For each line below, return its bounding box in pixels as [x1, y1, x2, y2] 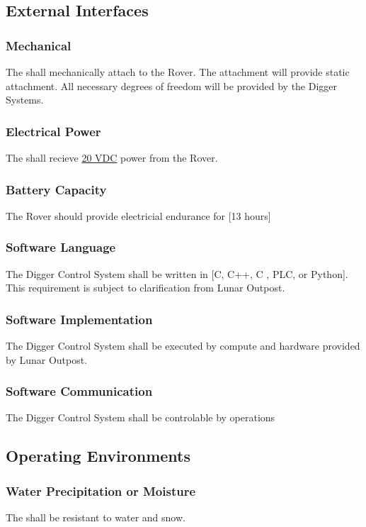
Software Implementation [6, 310, 153, 328]
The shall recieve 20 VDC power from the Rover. [6, 150, 218, 165]
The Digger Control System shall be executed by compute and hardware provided [6, 338, 360, 353]
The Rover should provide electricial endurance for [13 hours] [6, 208, 271, 223]
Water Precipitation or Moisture [6, 482, 196, 499]
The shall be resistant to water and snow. [6, 510, 185, 525]
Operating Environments [6, 445, 190, 467]
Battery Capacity [6, 180, 107, 198]
